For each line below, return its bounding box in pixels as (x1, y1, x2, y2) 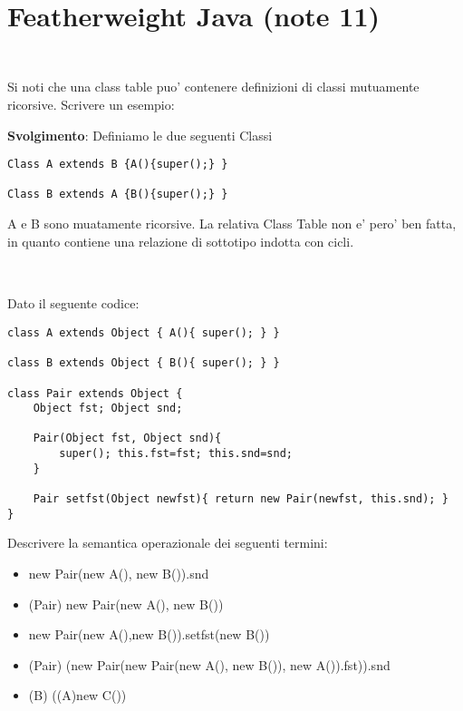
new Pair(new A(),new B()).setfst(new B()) (28, 625, 270, 644)
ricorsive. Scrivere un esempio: (7, 94, 175, 113)
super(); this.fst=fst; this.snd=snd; (59, 447, 293, 461)
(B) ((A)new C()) (28, 686, 127, 705)
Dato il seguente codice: (7, 294, 140, 313)
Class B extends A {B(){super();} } (7, 188, 228, 201)
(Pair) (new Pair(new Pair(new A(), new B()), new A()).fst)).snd (28, 655, 391, 674)
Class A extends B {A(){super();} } (7, 158, 228, 171)
